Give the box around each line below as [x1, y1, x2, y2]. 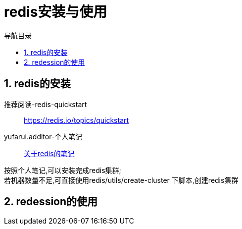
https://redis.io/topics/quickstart [24, 115, 129, 124]
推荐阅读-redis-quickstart [4, 100, 87, 109]
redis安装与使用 [4, 3, 107, 20]
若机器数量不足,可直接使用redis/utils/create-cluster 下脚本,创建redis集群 [4, 175, 239, 184]
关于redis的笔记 [24, 149, 75, 158]
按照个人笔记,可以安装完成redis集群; [4, 166, 121, 174]
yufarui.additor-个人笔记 [4, 132, 83, 141]
